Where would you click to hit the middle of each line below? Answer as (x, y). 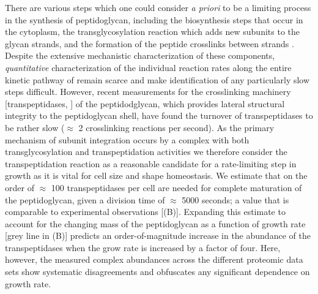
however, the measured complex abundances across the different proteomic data (154, 259)
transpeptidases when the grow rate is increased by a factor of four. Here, (143, 247)
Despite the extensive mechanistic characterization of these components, (140, 55)
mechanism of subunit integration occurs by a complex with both (127, 139)
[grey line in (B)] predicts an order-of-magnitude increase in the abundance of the (158, 236)
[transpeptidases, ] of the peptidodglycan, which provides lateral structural (145, 103)
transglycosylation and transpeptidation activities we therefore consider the (146, 152)
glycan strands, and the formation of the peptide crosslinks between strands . (150, 43)
